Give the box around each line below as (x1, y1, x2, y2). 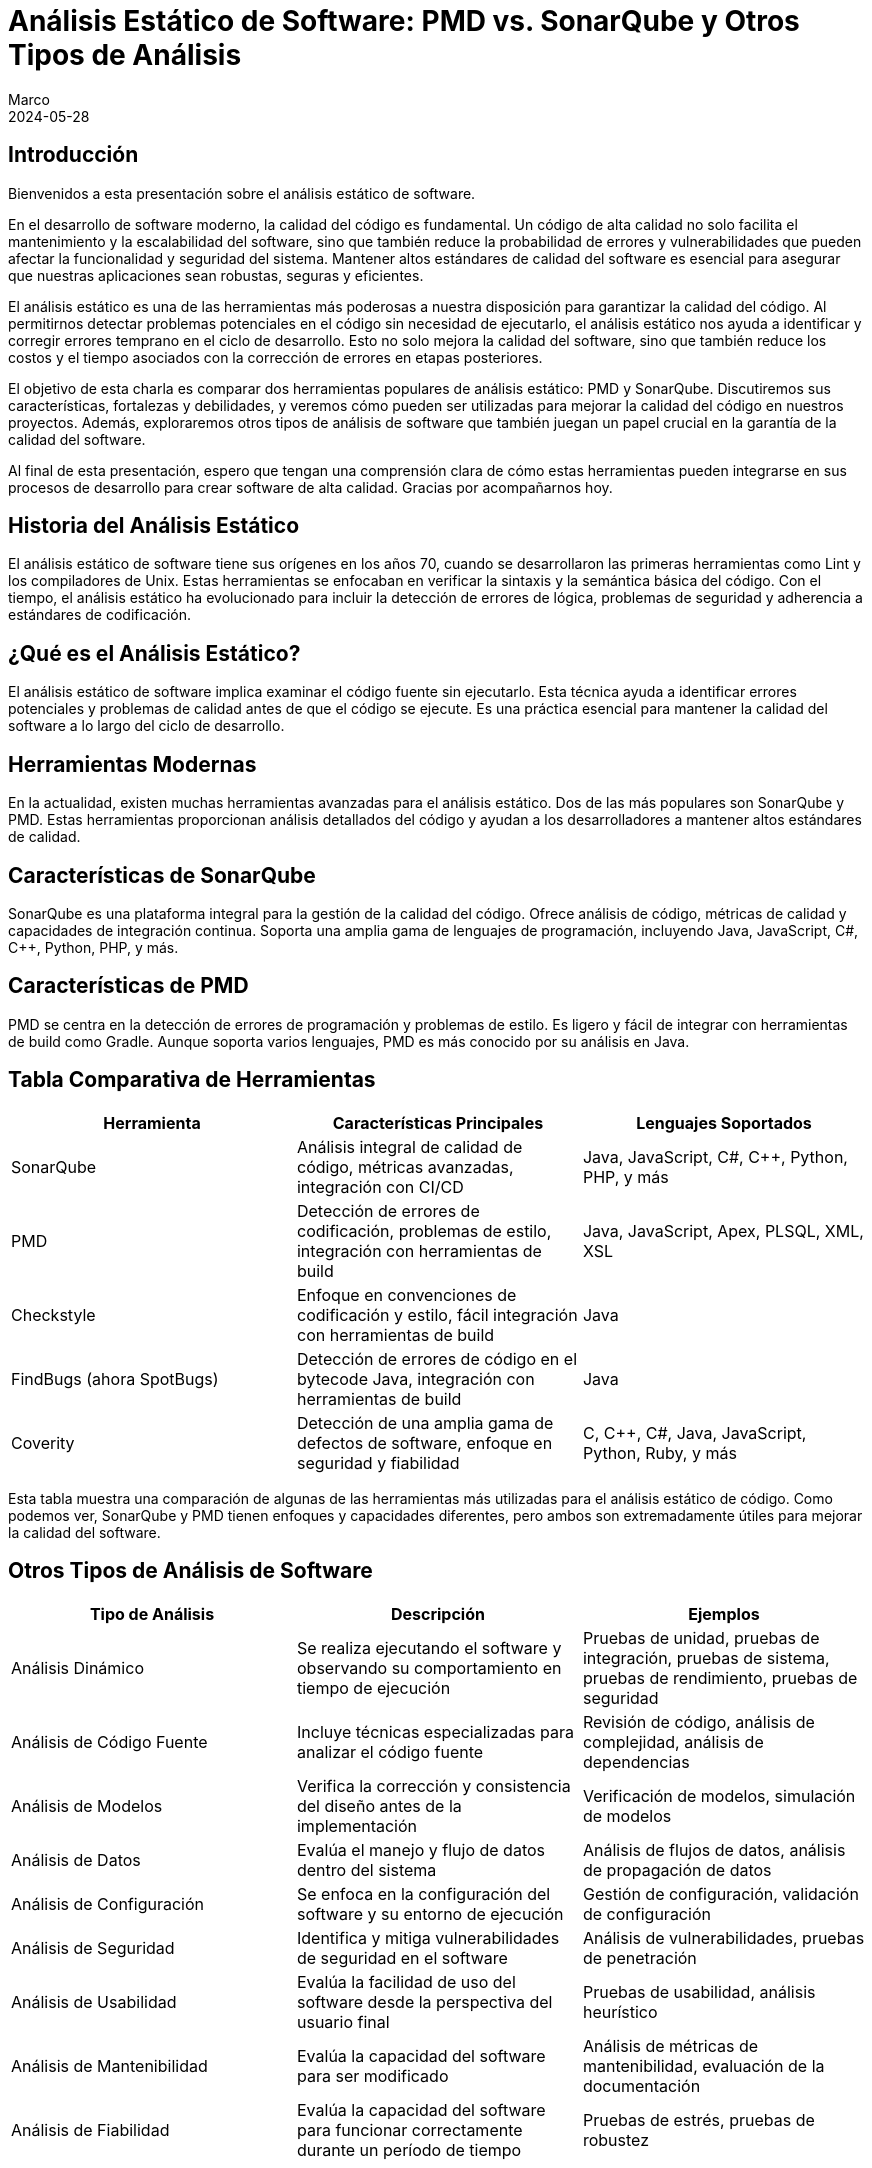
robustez (582, 2129, 650, 2150)
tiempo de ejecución (296, 1677, 451, 1698)
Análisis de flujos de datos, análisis (582, 1839, 846, 1860)
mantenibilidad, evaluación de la (582, 2055, 825, 2076)
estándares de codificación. (8, 606, 191, 624)
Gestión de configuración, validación (582, 1883, 859, 1904)
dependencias (582, 1751, 690, 1772)
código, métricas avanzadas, (296, 1156, 514, 1177)
